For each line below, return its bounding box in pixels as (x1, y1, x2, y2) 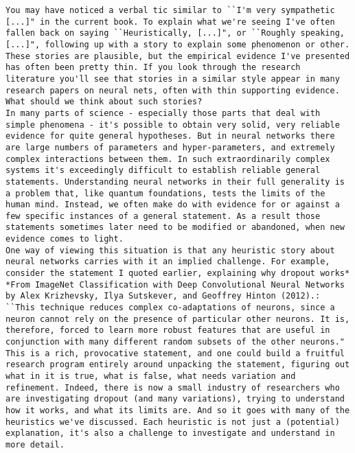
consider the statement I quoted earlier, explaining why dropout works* (5, 268, 350, 279)
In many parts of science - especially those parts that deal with (5, 108, 321, 118)
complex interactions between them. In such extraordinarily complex (5, 154, 330, 164)
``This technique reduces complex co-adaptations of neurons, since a (5, 303, 335, 313)
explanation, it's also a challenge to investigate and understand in (5, 428, 335, 439)
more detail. (5, 439, 65, 450)
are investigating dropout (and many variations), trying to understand (5, 394, 345, 404)
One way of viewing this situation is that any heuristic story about (5, 245, 335, 255)
